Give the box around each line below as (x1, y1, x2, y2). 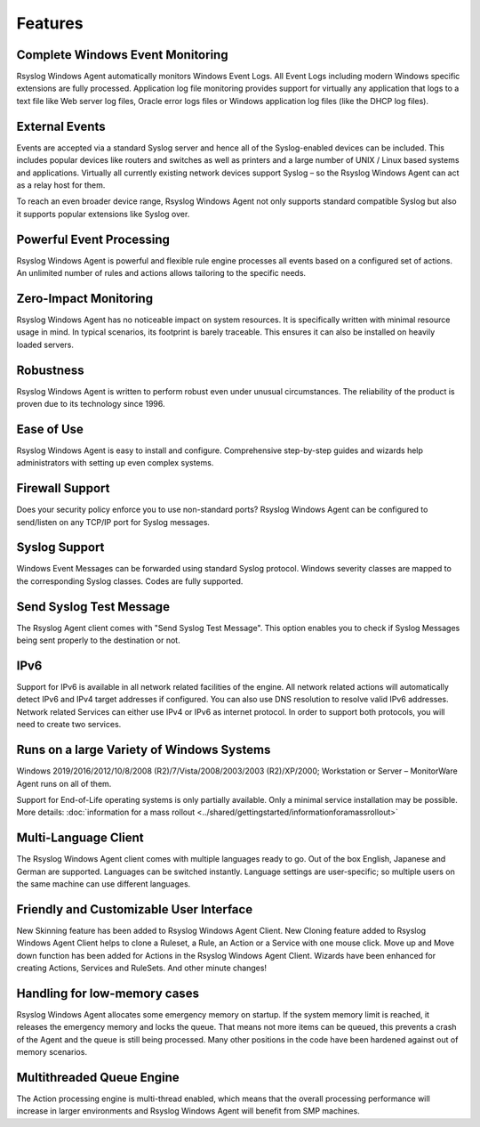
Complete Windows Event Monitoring (16, 47, 228, 62)
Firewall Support (16, 481, 110, 496)
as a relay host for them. (16, 179, 106, 191)
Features (16, 13, 84, 33)
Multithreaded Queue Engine (16, 1069, 180, 1085)
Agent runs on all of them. (16, 778, 112, 789)
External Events (16, 118, 106, 134)
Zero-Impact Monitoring (16, 290, 154, 306)
